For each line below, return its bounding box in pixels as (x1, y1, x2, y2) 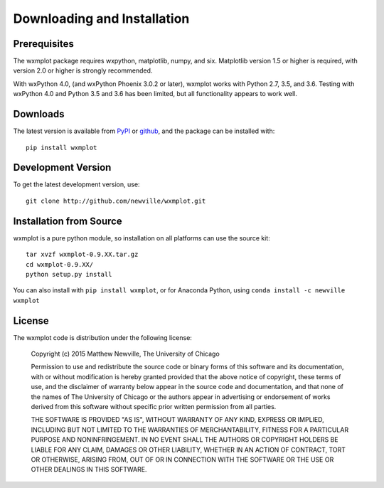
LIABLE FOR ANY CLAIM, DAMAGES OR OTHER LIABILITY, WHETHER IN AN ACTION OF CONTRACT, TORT (31, 445, 346, 454)
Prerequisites (13, 38, 74, 50)
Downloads (13, 108, 65, 120)
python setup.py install (26, 270, 112, 278)
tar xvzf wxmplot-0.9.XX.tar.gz (26, 250, 139, 259)
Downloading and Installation (13, 11, 190, 26)
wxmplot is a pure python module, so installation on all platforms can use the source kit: (13, 233, 270, 242)
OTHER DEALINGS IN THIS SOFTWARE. (31, 465, 147, 474)
